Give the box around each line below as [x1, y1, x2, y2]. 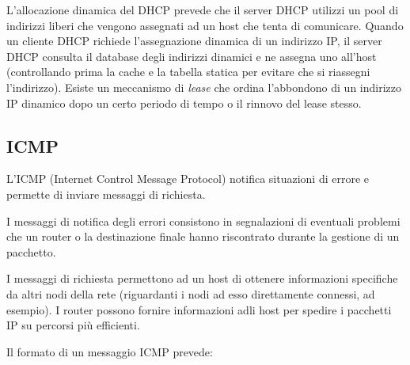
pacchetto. [6, 243, 56, 260]
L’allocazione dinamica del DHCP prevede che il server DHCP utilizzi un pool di [6, 2, 399, 17]
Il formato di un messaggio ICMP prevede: [6, 343, 213, 359]
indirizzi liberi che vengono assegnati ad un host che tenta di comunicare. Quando [6, 17, 404, 33]
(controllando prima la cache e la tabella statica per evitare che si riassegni [6, 63, 370, 80]
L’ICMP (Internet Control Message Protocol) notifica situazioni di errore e [6, 170, 369, 187]
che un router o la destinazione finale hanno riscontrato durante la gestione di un [6, 228, 400, 245]
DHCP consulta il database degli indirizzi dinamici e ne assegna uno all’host [6, 48, 377, 64]
